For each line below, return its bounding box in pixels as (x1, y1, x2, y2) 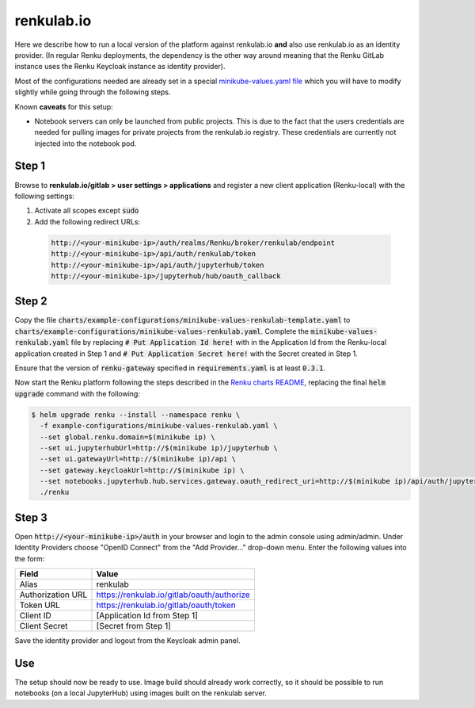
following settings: (14, 191, 75, 201)
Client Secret (19, 621, 68, 632)
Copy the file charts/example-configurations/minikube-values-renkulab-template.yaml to (14, 316, 351, 325)
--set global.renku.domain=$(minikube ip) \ (40, 432, 215, 442)
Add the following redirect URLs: (34, 216, 141, 226)
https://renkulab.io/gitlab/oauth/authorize (96, 589, 251, 600)
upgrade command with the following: (14, 388, 140, 398)
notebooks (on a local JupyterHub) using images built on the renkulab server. (14, 688, 267, 698)
